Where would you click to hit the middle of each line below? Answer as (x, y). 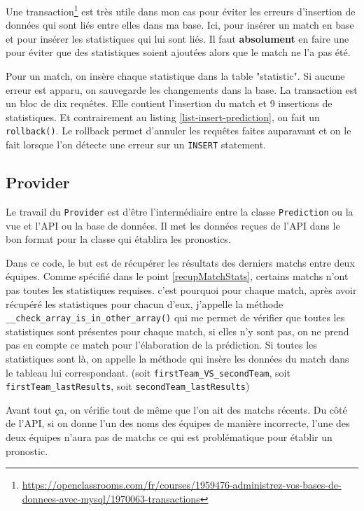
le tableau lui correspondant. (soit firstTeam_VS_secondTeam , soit (148, 372)
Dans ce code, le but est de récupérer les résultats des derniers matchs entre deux (180, 262)
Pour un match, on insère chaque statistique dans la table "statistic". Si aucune (175, 76)
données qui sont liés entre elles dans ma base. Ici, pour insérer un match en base (180, 25)
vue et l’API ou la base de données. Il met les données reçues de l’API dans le (173, 225)
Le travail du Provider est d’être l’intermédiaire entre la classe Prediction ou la (180, 211)
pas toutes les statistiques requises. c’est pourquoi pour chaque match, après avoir (181, 289)
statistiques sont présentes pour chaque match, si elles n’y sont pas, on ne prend (177, 331)
